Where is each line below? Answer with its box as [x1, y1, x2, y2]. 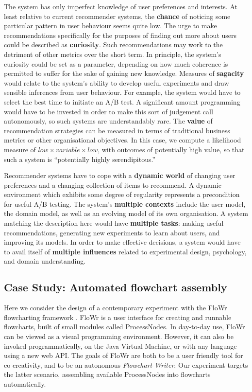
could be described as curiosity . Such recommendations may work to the [4, 39, 223, 50]
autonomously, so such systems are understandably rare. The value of [4, 116, 213, 126]
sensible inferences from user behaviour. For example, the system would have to [4, 87, 241, 97]
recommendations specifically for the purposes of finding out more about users [4, 30, 237, 40]
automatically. [4, 378, 46, 389]
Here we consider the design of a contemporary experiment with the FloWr [4, 303, 227, 313]
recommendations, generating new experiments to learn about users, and [4, 227, 220, 237]
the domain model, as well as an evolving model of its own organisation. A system [4, 208, 248, 218]
